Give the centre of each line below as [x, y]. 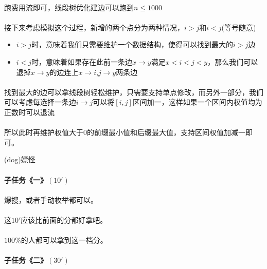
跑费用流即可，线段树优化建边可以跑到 [69, 7]
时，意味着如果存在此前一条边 [82, 61]
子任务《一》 [26, 179]
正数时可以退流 [29, 112]
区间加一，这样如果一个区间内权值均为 [197, 102]
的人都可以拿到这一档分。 [64, 240]
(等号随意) [239, 27]
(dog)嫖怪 [20, 159]
